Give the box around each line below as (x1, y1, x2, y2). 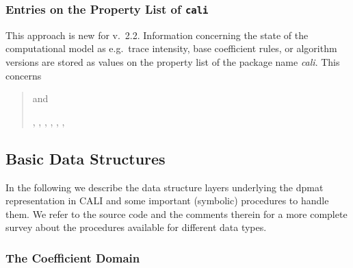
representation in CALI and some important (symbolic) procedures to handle (5, 193, 329, 208)
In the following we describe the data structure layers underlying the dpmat (5, 180, 324, 194)
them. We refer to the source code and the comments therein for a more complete (5, 206, 348, 221)
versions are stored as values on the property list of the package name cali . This (5, 54, 340, 69)
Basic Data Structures (5, 147, 166, 169)
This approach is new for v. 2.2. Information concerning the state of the (5, 27, 309, 42)
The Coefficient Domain (5, 249, 140, 266)
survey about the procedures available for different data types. (5, 220, 267, 234)
